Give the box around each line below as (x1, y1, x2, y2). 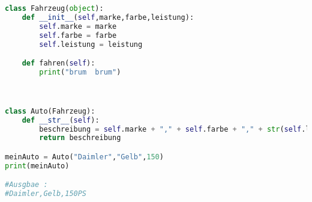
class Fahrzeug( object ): (5, 4, 104, 13)
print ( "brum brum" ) (39, 67, 121, 76)
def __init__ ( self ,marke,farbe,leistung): (22, 13, 194, 22)
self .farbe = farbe (39, 31, 117, 40)
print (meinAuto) (5, 161, 70, 170)
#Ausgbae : (5, 180, 48, 189)
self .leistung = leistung (39, 40, 143, 49)
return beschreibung (39, 133, 121, 142)
